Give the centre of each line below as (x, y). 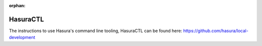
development (22, 37)
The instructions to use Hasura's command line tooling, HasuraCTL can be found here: (96, 31)
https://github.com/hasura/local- (216, 31)
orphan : (17, 6)
